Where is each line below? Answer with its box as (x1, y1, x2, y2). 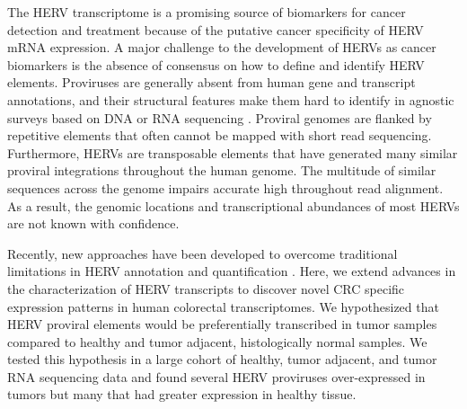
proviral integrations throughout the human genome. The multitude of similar (7, 161, 436, 180)
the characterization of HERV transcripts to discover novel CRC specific (7, 279, 405, 298)
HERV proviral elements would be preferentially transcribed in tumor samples (7, 315, 437, 333)
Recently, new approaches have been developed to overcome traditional (7, 244, 398, 262)
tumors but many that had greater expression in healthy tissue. (7, 385, 357, 404)
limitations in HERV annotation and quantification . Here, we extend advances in (7, 262, 456, 280)
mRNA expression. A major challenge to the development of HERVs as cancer (7, 38, 436, 57)
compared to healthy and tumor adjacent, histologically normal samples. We (7, 332, 427, 351)
